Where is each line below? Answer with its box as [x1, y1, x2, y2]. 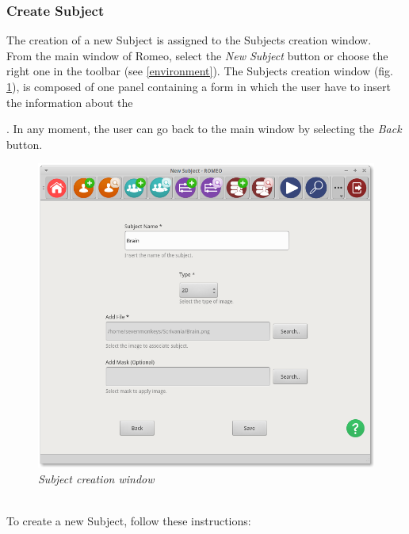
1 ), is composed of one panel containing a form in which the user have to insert [6, 78, 391, 94]
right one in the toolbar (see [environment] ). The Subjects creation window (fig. [6, 63, 394, 79]
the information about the [6, 93, 133, 110]
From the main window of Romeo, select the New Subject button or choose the [6, 47, 388, 63]
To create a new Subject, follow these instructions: [6, 513, 251, 529]
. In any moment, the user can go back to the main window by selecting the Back [6, 120, 402, 137]
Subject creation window [38, 470, 155, 486]
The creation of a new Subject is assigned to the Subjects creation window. [6, 32, 372, 48]
